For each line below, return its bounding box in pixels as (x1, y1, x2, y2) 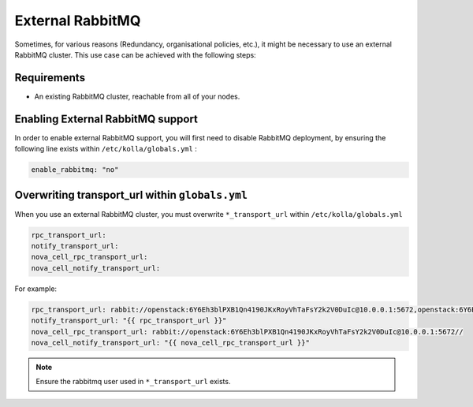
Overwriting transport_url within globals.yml (14, 188, 248, 201)
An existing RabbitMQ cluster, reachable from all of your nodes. (34, 91, 240, 101)
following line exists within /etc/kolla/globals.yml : (14, 144, 197, 154)
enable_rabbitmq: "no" (31, 166, 119, 174)
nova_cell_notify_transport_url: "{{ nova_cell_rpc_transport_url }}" (31, 338, 311, 347)
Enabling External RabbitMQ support (14, 112, 199, 125)
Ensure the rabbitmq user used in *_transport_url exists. (35, 377, 231, 386)
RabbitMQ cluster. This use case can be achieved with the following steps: (14, 50, 256, 59)
